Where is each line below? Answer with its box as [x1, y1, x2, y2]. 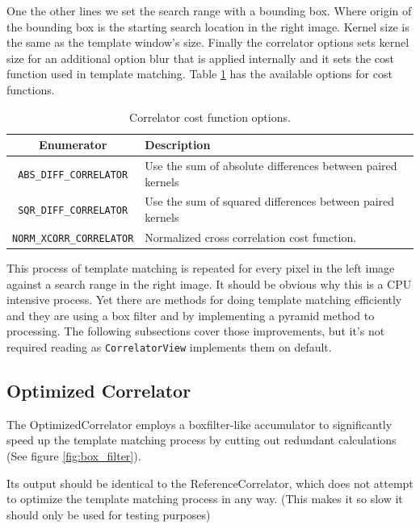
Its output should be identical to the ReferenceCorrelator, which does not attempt [6, 474, 414, 491]
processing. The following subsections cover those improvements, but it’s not [6, 323, 385, 339]
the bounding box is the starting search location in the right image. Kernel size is [6, 18, 409, 35]
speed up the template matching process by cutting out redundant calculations [6, 431, 397, 448]
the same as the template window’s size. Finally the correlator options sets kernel [6, 34, 409, 51]
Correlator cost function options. [129, 108, 291, 125]
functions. [6, 81, 55, 98]
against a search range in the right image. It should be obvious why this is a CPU [6, 275, 412, 292]
